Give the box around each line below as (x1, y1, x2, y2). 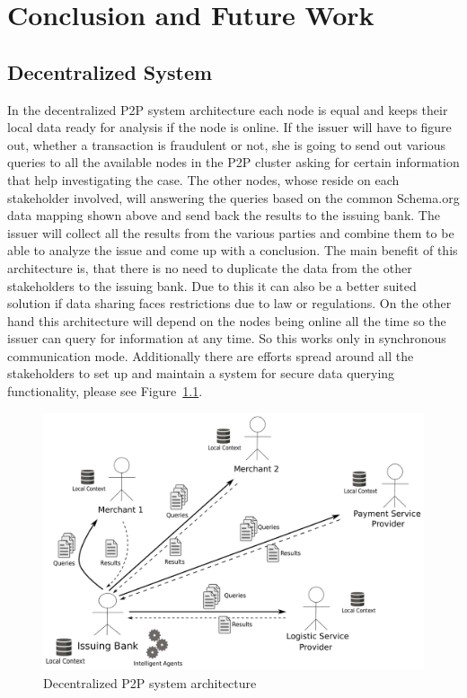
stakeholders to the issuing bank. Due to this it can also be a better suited (7, 276, 417, 295)
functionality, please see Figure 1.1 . (7, 382, 203, 401)
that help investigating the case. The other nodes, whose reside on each (7, 170, 400, 189)
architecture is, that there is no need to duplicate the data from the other (7, 258, 412, 277)
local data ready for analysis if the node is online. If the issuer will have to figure (7, 118, 452, 137)
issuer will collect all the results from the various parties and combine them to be (7, 223, 454, 242)
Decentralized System (7, 57, 213, 85)
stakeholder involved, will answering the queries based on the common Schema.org (7, 188, 460, 207)
